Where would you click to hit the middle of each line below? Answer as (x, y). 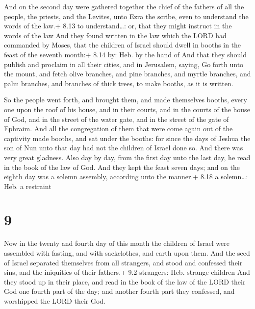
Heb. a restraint (28, 186)
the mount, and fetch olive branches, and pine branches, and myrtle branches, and (127, 74)
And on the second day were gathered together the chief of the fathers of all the (124, 6)
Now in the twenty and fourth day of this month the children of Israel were (117, 243)
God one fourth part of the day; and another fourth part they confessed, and (119, 291)
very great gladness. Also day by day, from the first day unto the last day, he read (127, 157)
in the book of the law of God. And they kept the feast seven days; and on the (122, 167)
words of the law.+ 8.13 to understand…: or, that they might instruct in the (118, 26)
